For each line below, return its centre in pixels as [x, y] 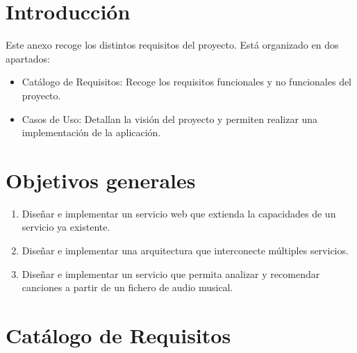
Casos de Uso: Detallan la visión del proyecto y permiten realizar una [170, 118]
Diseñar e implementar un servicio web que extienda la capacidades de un [179, 213]
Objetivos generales [101, 180]
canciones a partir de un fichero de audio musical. [127, 287]
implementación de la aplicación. [91, 132]
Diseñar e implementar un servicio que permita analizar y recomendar [171, 273]
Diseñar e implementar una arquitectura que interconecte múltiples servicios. [185, 250]
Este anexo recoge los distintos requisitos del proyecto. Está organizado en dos [172, 45]
